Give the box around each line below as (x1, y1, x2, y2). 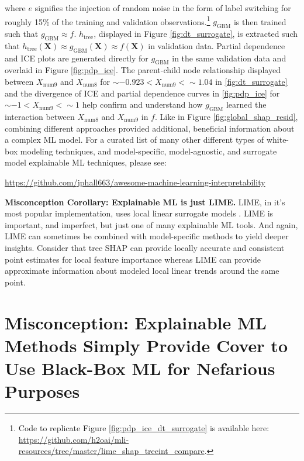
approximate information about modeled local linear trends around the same (5, 264, 279, 277)
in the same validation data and (172, 51, 286, 64)
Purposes (5, 379, 80, 403)
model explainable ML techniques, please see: (5, 156, 167, 168)
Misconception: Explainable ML (5, 310, 267, 334)
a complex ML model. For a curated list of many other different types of (5, 133, 264, 146)
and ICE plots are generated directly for (5, 51, 148, 64)
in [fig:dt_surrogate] (215, 75, 288, 88)
